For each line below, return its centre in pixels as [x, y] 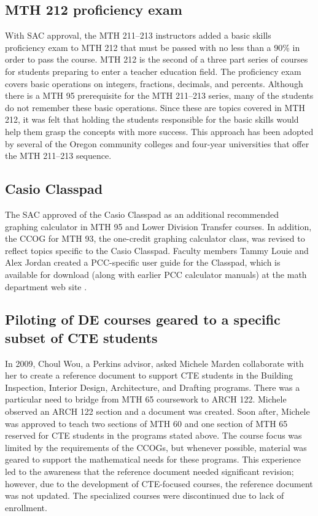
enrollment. [26, 507]
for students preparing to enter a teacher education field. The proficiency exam [153, 71]
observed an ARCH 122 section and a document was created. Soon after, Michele [157, 411]
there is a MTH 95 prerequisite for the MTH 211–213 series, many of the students [159, 95]
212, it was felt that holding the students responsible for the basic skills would [152, 119]
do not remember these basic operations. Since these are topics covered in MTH [155, 107]
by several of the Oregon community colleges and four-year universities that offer [157, 143]
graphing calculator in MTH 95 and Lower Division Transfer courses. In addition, [158, 226]
